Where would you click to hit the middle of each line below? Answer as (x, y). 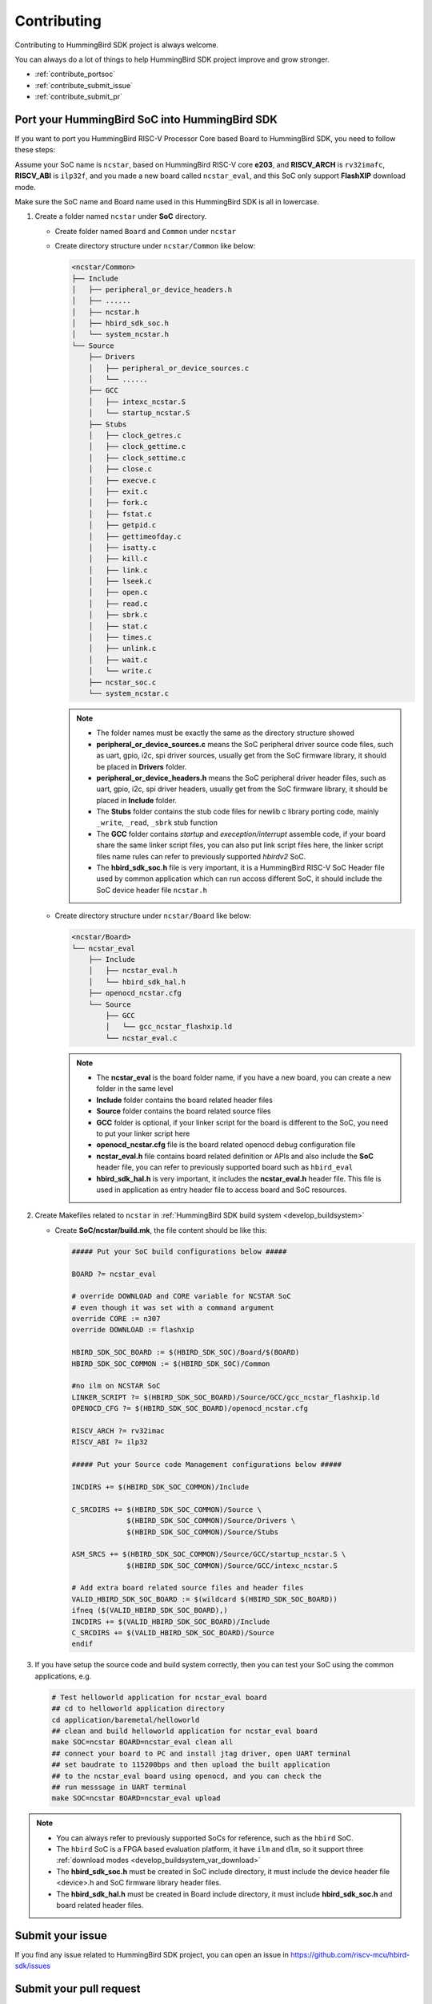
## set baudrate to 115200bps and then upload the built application (191, 1765)
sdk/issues (33, 1966)
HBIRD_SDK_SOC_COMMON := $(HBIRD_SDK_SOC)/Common (171, 1364)
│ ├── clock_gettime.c (137, 446)
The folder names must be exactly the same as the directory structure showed (226, 733)
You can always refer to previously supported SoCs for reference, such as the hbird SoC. (205, 1838)
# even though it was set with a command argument (173, 1307)
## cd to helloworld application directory (138, 1709)
